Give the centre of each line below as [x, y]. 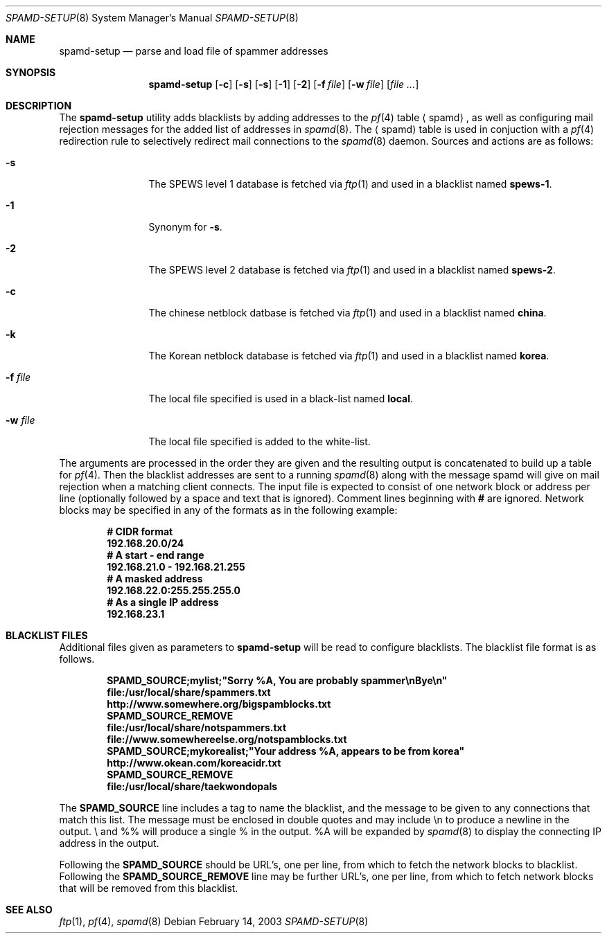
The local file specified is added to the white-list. [259, 441]
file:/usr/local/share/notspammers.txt [197, 727]
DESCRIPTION [39, 106]
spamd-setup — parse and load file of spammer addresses [194, 51]
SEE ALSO [29, 910]
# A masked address [155, 579]
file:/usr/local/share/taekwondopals [192, 786]
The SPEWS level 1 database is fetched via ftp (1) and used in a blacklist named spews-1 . [350, 184]
